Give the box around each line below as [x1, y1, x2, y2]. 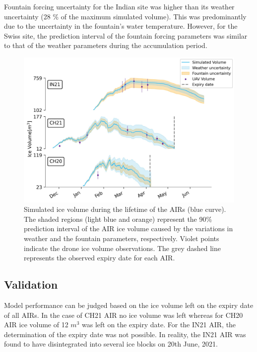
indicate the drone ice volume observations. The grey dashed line [24, 243, 221, 253]
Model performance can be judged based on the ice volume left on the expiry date [4, 300, 254, 310]
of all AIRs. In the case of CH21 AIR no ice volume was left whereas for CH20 [4, 309, 243, 320]
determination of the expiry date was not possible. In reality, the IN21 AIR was [4, 329, 246, 339]
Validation [4, 277, 58, 292]
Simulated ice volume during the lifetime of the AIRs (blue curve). [24, 204, 226, 214]
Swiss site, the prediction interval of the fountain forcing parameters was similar [4, 30, 248, 41]
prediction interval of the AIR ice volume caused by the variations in [24, 223, 233, 234]
